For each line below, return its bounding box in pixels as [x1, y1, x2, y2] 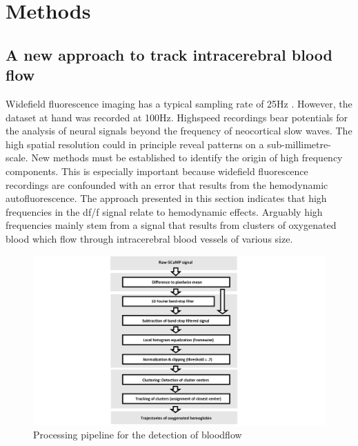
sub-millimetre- [267, 136, 331, 151]
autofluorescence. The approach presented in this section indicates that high [6, 191, 327, 205]
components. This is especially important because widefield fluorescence [6, 163, 308, 178]
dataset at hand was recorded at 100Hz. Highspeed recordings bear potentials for [6, 110, 348, 124]
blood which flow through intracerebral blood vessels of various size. [6, 231, 293, 245]
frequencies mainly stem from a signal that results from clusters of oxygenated [6, 218, 337, 232]
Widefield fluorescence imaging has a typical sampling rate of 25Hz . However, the [6, 96, 352, 110]
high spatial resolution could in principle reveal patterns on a [6, 136, 264, 151]
